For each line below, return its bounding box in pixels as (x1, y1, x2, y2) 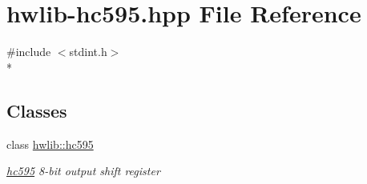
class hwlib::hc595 (6, 135, 94, 152)
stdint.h (69, 43, 107, 60)
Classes (6, 98, 67, 122)
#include (6, 43, 51, 60)
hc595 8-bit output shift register (6, 162, 160, 179)
